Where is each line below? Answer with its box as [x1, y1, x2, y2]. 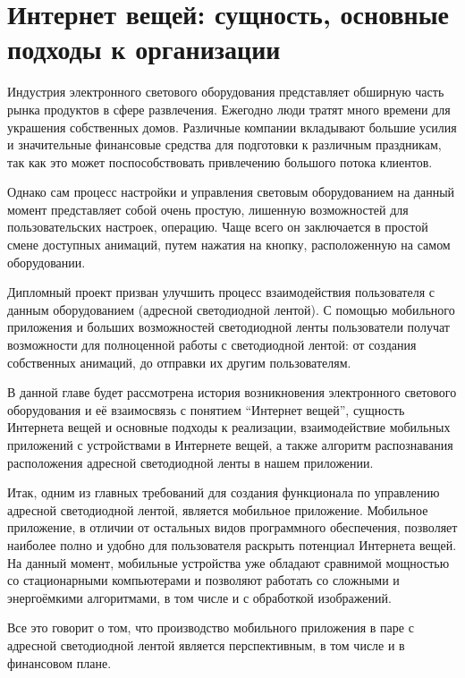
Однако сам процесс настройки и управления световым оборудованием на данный [7, 182, 455, 201]
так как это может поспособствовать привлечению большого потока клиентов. [7, 152, 433, 171]
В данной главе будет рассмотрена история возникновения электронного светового [7, 383, 457, 402]
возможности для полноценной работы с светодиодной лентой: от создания [7, 335, 417, 354]
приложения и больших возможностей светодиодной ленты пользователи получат [7, 318, 450, 336]
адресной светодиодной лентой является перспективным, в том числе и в [7, 635, 405, 654]
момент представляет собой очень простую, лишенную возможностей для [7, 199, 409, 218]
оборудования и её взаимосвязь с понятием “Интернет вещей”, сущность [7, 400, 405, 419]
